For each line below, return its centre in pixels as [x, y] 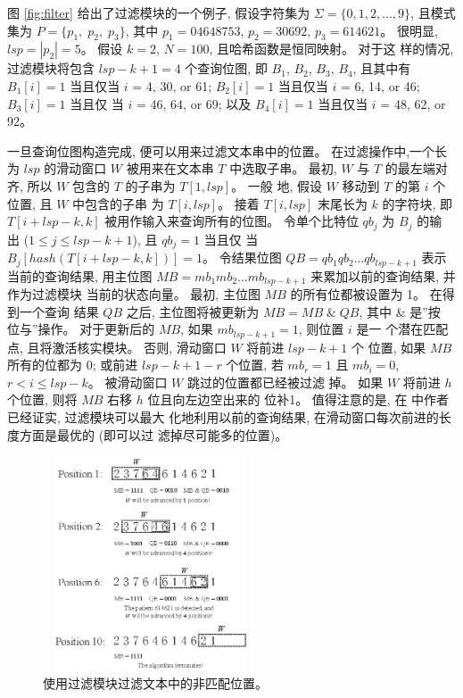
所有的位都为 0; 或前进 [73, 365]
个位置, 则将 [42, 399]
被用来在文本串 [170, 168]
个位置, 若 [255, 365]
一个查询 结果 [59, 311]
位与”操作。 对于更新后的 [81, 329]
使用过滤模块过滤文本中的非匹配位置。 [155, 682]
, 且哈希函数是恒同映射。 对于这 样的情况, [331, 49]
